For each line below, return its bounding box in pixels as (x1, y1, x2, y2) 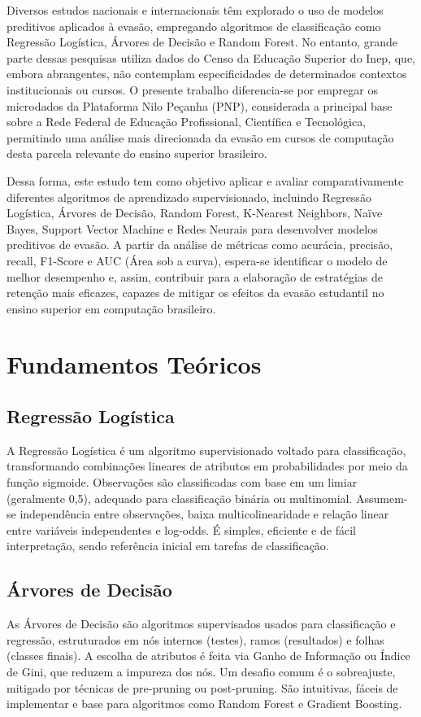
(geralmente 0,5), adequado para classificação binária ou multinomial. (7, 489, 353, 506)
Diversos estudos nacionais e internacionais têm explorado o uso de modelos (7, 2, 384, 18)
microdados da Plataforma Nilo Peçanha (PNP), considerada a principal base (7, 97, 393, 114)
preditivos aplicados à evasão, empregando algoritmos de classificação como (7, 17, 381, 34)
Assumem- (356, 489, 408, 506)
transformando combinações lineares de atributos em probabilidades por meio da (7, 457, 408, 474)
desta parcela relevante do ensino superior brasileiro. (7, 145, 267, 162)
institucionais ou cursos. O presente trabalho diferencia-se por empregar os (7, 81, 378, 98)
